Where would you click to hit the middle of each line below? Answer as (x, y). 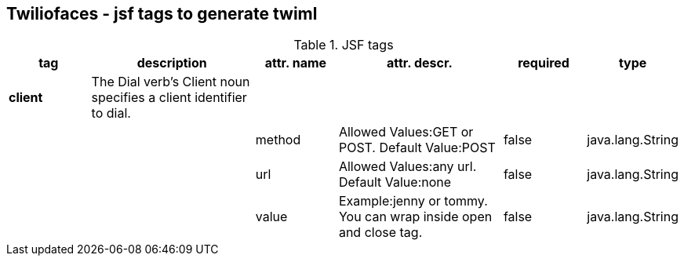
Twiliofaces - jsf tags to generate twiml (162, 14)
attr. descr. (419, 63)
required (544, 63)
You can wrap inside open (415, 217)
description (172, 63)
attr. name (296, 63)
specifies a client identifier (169, 98)
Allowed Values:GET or (406, 132)
